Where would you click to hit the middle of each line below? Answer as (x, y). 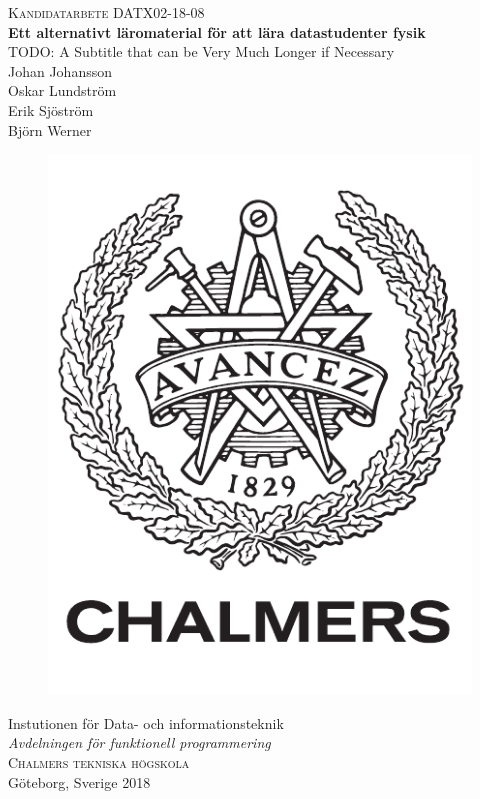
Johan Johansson (60, 70)
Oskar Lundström (62, 90)
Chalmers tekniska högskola (99, 762)
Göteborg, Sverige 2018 (79, 781)
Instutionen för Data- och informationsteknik (146, 722)
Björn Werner (50, 129)
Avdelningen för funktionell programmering (139, 742)
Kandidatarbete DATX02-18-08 (106, 12)
